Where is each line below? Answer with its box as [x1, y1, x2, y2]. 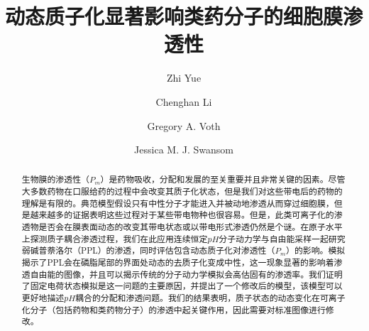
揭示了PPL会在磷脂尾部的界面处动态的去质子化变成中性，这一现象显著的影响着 [21, 256, 334, 268]
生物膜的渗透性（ [21, 173, 89, 185]
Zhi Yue [166, 70, 202, 85]
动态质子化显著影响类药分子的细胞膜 [5, 1, 343, 31]
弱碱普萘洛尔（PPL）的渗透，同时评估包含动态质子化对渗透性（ [21, 244, 275, 256]
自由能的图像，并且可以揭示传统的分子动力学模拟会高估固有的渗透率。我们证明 [30, 268, 343, 280]
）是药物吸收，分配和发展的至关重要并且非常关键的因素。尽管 [100, 173, 346, 185]
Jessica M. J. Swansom [134, 142, 233, 157]
